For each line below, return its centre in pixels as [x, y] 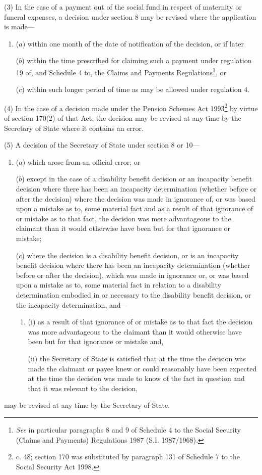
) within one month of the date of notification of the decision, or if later [133, 43]
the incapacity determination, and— [72, 304]
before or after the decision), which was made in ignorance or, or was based [132, 275]
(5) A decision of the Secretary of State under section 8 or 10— [102, 145]
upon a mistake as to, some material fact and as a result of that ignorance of [135, 208]
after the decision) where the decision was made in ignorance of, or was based [136, 198]
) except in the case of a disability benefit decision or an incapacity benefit [137, 179]
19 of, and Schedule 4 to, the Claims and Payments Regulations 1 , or [121, 71]
